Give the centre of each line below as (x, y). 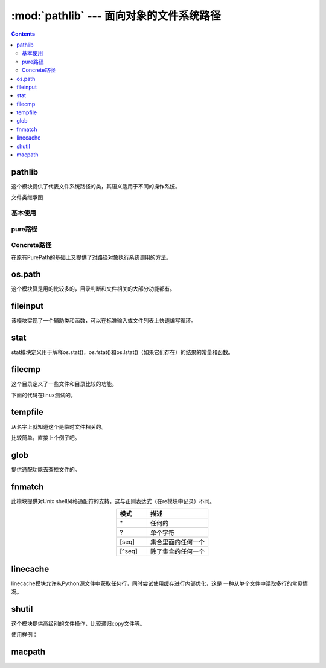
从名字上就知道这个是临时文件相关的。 (59, 426)
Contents (23, 34)
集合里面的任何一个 (177, 542)
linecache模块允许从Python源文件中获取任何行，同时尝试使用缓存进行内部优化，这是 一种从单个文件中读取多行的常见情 (160, 583)
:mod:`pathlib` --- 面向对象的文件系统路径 (116, 16)
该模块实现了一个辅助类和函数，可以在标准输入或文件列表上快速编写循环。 (104, 321)
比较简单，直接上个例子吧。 (46, 437)
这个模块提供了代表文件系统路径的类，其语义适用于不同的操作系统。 (96, 186)
